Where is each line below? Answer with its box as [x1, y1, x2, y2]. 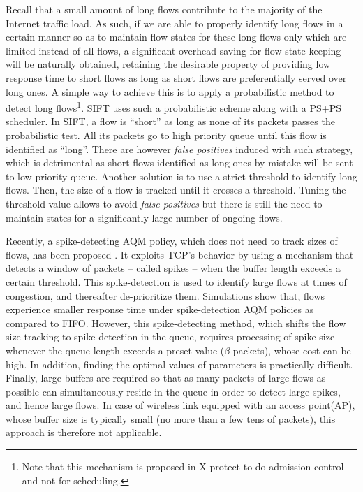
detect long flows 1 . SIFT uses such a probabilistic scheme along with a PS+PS [6, 99, 341, 115]
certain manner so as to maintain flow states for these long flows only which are [6, 29, 347, 44]
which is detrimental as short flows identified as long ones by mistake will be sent [6, 155, 353, 170]
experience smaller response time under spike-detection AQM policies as [6, 302, 314, 317]
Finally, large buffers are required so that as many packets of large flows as [6, 370, 326, 385]
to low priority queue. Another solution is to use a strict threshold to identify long [6, 168, 357, 183]
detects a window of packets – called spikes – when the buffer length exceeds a [6, 261, 341, 275]
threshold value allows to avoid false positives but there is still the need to [6, 196, 323, 210]
